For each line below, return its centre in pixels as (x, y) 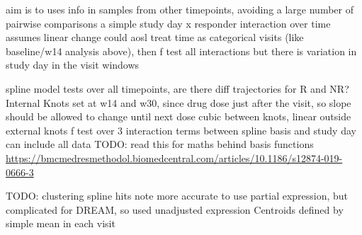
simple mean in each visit (61, 223)
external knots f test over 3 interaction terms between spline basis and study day (181, 130)
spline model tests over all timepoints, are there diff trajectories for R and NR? (177, 88)
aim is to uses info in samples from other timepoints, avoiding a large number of (180, 9)
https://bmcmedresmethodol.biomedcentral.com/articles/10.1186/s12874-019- (174, 157)
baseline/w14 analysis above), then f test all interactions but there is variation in (181, 51)
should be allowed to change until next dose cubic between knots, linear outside (179, 116)
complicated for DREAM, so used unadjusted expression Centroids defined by (175, 209)
